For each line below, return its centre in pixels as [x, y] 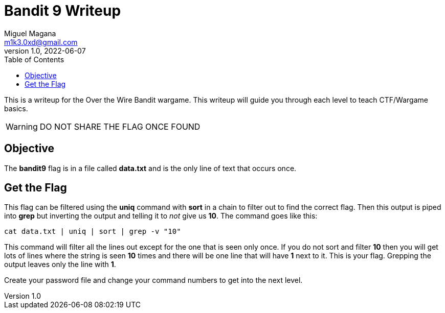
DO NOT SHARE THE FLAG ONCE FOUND [120, 126]
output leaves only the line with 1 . [60, 264]
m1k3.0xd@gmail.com [41, 42]
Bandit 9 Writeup [63, 11]
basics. [16, 108]
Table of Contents [34, 59]
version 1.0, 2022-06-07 [45, 51]
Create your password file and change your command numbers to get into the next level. [153, 280]
